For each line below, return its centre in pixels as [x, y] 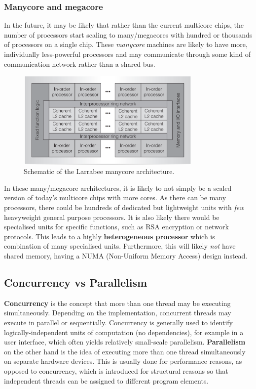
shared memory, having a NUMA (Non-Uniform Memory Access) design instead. [126, 256]
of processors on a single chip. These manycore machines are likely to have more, [126, 44]
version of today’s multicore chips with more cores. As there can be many [115, 197]
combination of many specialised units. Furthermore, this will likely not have [120, 246]
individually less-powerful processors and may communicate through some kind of [127, 54]
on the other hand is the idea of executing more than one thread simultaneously [125, 351]
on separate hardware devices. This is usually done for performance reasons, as [123, 361]
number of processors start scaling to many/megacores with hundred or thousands [128, 34]
